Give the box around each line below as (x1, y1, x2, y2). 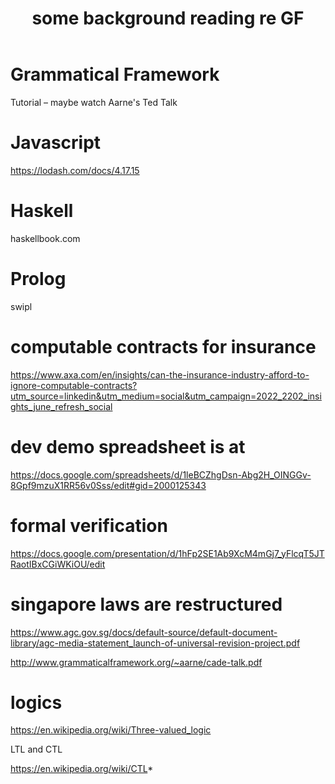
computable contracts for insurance (10, 335, 317, 358)
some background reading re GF (31, 7, 305, 30)
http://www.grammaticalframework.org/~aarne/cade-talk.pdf (10, 656, 263, 668)
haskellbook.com (10, 232, 81, 244)
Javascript (10, 132, 102, 154)
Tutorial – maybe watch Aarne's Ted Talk (10, 96, 178, 108)
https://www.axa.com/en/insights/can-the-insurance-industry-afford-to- (10, 368, 310, 381)
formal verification (10, 514, 168, 537)
